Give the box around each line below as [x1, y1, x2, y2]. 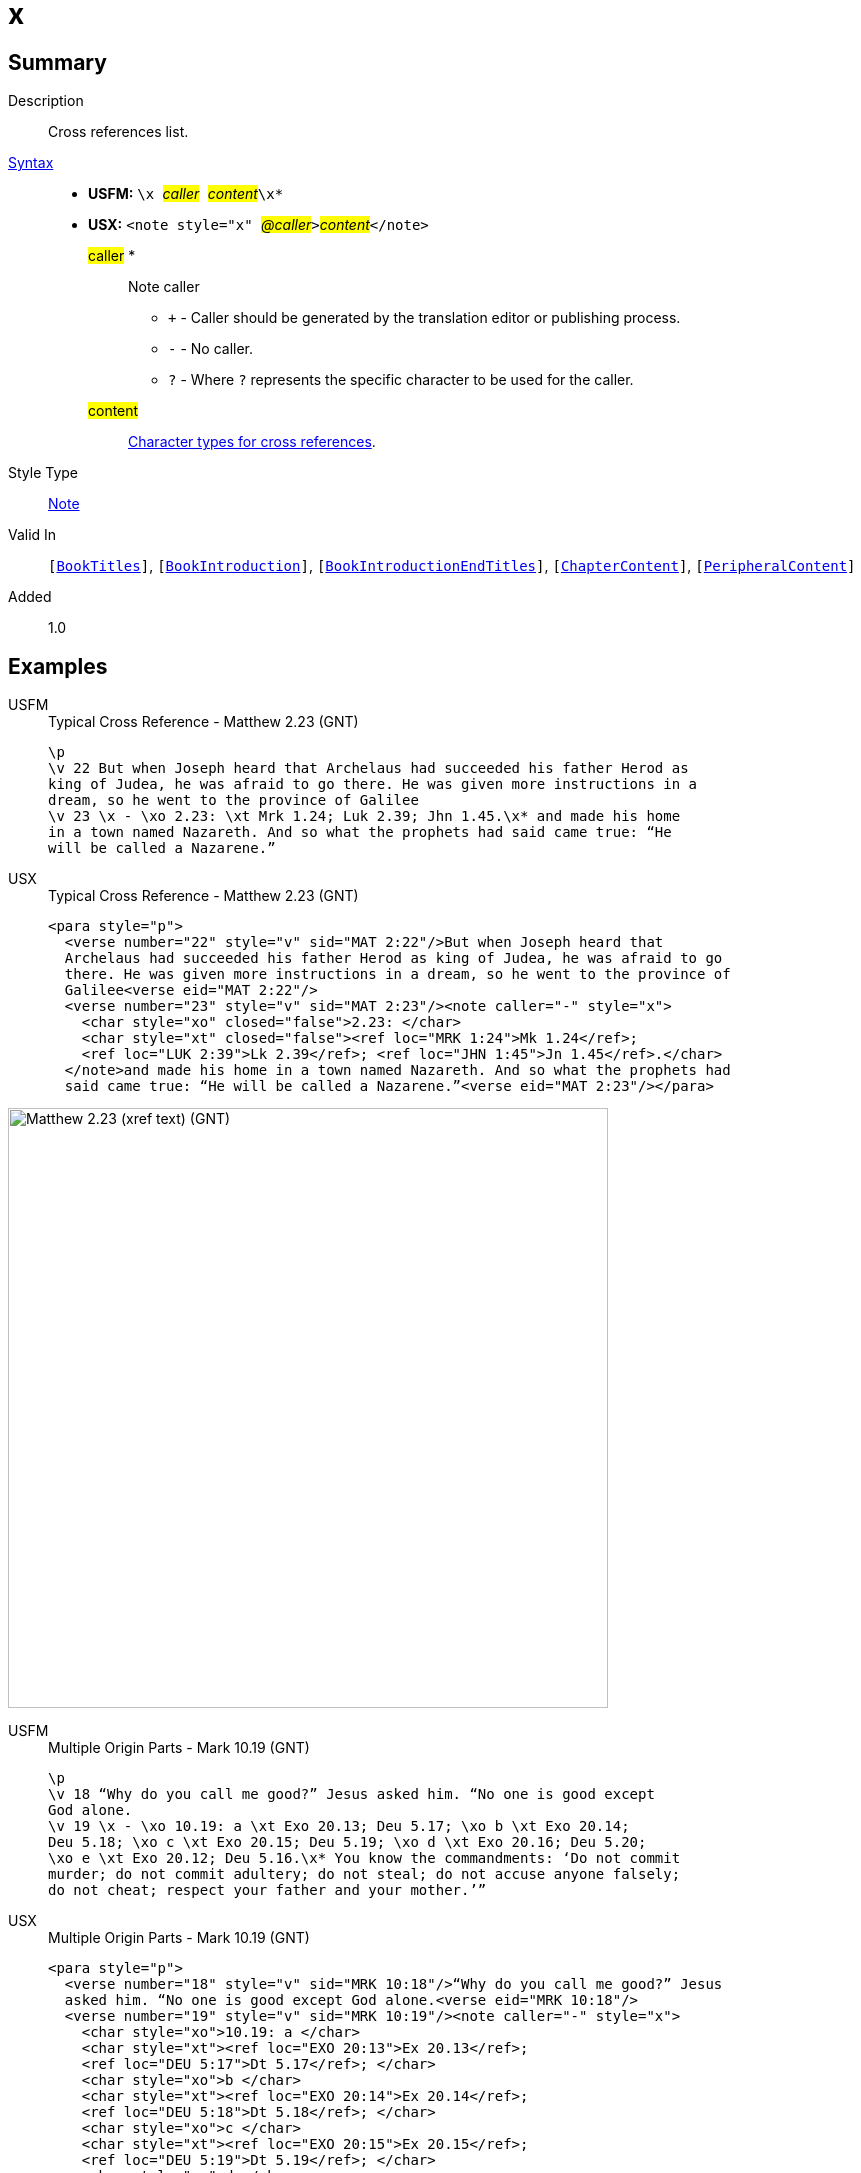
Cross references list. [48, 123, 189, 141]
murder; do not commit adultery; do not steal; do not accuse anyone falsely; [48, 1866, 681, 1883]
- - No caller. [168, 340, 253, 358]
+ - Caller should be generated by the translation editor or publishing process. [168, 309, 681, 327]
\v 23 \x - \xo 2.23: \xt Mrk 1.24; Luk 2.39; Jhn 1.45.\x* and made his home [48, 808, 681, 825]
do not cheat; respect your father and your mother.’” [48, 1882, 487, 1899]
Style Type [8, 464, 79, 482]
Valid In [8, 526, 57, 544]
